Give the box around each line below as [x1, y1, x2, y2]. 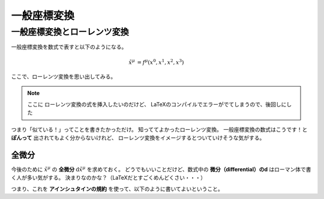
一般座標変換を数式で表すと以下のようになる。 [11, 43, 127, 51]
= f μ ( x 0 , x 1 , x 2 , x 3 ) [137, 58, 184, 66]
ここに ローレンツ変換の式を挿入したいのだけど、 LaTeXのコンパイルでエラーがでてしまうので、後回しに [27, 100, 287, 108]
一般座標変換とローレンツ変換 [11, 26, 129, 37]
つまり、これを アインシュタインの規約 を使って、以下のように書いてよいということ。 [11, 185, 223, 192]
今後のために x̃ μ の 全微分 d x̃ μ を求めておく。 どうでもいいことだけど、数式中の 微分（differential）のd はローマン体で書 [11, 165, 311, 173]
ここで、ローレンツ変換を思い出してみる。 [11, 73, 116, 81]
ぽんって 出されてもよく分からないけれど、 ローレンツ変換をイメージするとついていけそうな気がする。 [11, 134, 265, 141]
